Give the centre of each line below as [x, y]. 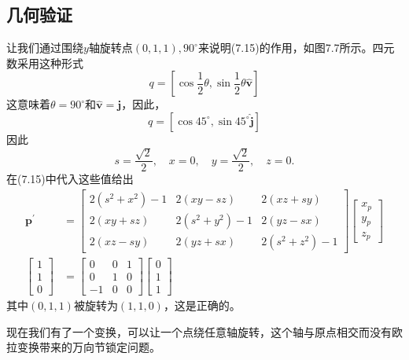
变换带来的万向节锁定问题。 [88, 347]
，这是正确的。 [202, 305]
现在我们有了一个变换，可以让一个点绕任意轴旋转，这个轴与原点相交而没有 [199, 331]
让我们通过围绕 [45, 48]
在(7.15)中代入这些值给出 [70, 179]
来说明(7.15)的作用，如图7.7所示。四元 [296, 48]
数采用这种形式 [45, 62]
